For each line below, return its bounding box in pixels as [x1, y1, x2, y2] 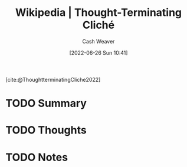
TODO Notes [5, 151, 68, 164]
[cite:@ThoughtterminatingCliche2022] [5, 76, 101, 83]
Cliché [82, 18, 115, 32]
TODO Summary [5, 97, 87, 110]
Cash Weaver [82, 38, 115, 45]
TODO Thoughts [5, 123, 87, 137]
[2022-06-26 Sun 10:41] [69, 49, 128, 56]
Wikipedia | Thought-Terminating [15, 6, 182, 19]
